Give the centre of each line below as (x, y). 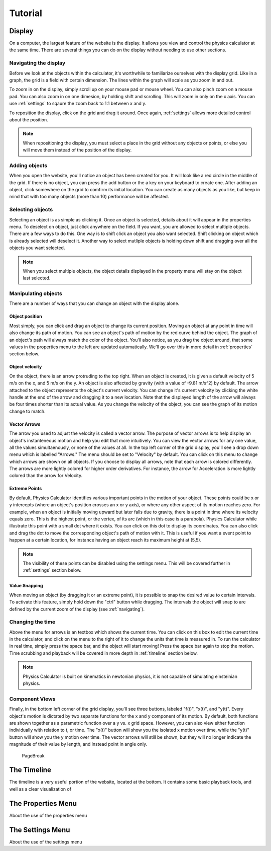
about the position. (29, 120)
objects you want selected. (37, 248)
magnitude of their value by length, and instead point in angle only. (78, 744)
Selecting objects (31, 210)
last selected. (37, 278)
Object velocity (26, 367)
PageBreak (33, 755)
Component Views (32, 699)
